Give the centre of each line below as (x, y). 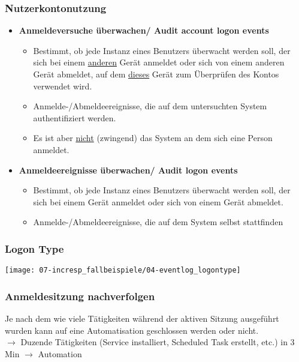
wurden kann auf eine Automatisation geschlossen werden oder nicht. (132, 330)
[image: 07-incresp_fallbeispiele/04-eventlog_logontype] (123, 270)
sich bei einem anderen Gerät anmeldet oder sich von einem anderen (159, 62)
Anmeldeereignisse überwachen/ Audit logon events (128, 170)
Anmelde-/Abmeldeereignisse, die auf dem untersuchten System (150, 106)
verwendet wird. (63, 86)
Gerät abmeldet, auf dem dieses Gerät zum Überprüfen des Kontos (156, 74)
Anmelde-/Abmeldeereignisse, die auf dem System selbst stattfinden (158, 222)
